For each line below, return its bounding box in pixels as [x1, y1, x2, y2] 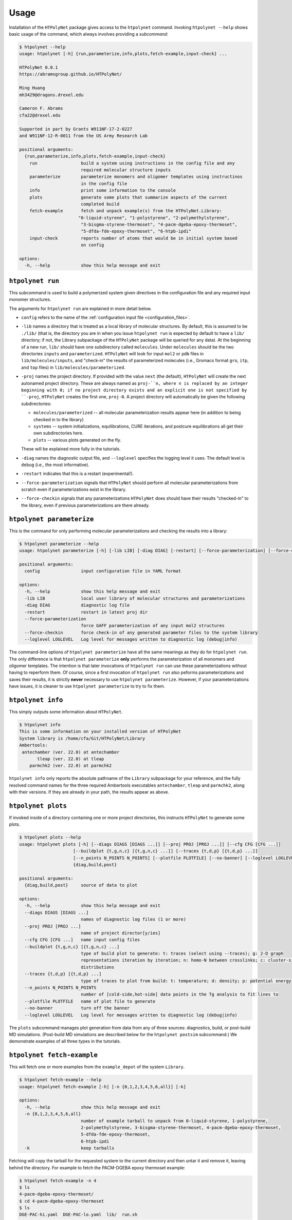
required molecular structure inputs [80, 167, 171, 173]
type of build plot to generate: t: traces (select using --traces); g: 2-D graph [80, 951, 284, 956]
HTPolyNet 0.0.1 [19, 65, 58, 70]
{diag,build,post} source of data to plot [24, 882, 138, 888]
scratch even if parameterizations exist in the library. [21, 487, 127, 492]
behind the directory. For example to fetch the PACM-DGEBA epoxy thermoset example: [9, 1164, 185, 1171]
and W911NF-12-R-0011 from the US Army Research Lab [19, 133, 148, 139]
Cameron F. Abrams [19, 105, 63, 111]
